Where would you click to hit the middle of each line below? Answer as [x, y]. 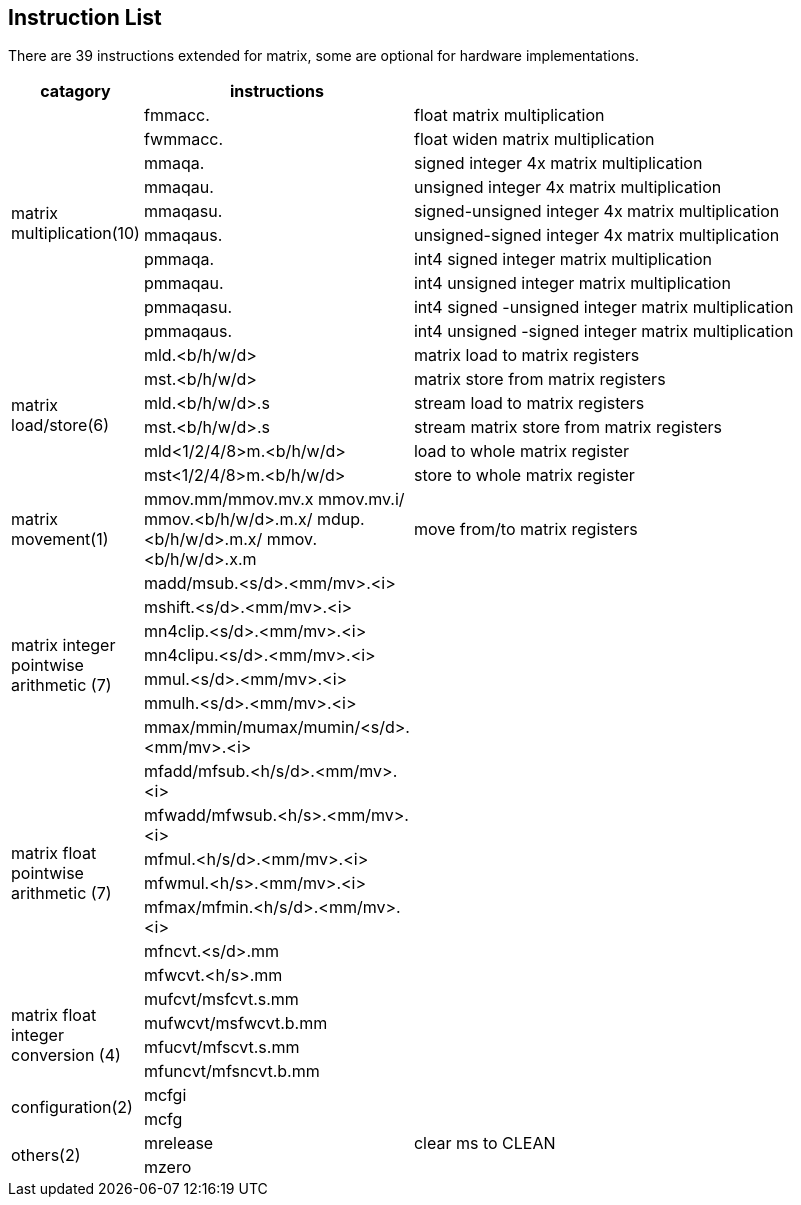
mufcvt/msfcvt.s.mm [221, 999]
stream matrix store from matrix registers [568, 427]
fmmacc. [176, 115]
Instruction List [85, 17]
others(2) [46, 1155]
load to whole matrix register [521, 451]
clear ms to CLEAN [484, 1143]
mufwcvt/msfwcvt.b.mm [235, 1023]
